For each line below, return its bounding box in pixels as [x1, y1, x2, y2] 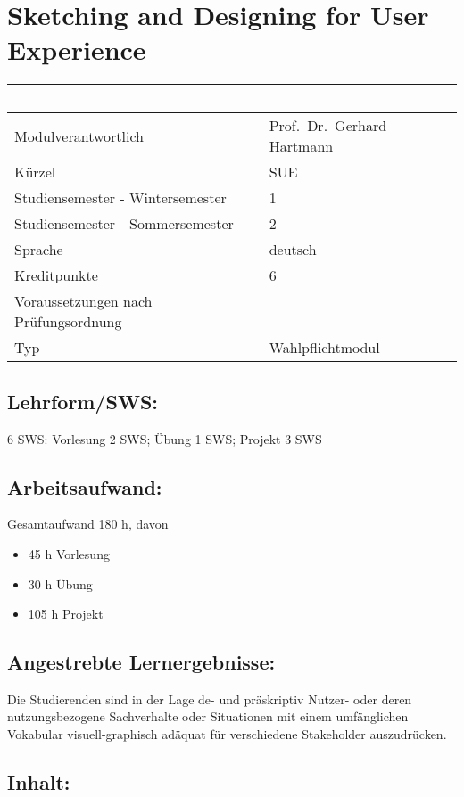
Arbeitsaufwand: [7, 472, 162, 500]
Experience [7, 31, 146, 68]
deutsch [269, 239, 317, 260]
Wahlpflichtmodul [269, 337, 380, 358]
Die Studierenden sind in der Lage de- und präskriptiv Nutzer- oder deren [7, 689, 412, 708]
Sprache [14, 239, 63, 260]
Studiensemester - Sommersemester [14, 213, 234, 234]
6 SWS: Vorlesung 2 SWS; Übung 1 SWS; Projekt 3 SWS [7, 429, 322, 448]
